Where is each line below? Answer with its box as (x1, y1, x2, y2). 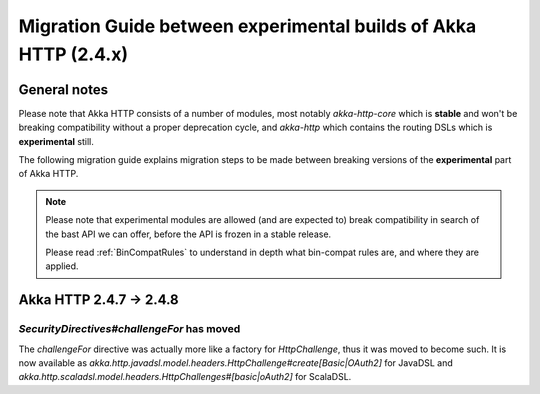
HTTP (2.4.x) (18, 43, 129, 65)
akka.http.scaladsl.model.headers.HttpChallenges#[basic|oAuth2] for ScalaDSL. (18, 371, 352, 383)
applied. (45, 260, 79, 272)
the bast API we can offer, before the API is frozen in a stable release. (45, 228, 332, 240)
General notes (18, 81, 109, 98)
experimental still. (18, 135, 94, 147)
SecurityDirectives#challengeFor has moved (18, 322, 241, 336)
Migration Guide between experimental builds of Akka (18, 15, 477, 37)
